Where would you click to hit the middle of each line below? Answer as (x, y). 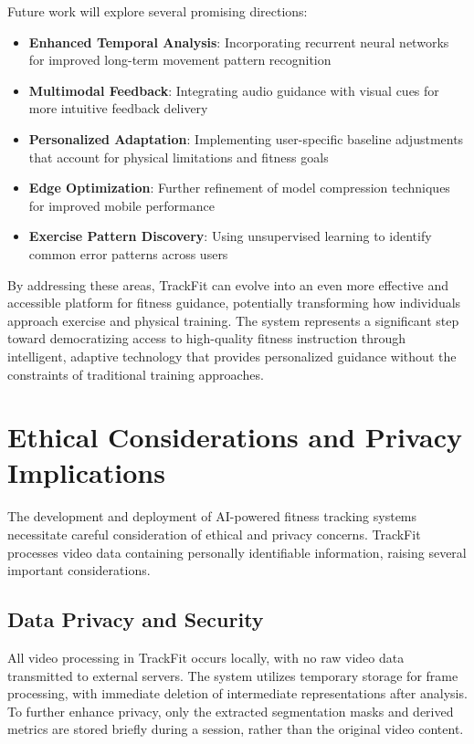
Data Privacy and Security (136, 619)
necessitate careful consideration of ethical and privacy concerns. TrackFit (214, 534)
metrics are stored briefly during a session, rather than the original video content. (236, 729)
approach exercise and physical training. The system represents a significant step (233, 320)
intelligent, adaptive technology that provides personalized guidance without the (232, 356)
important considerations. (79, 570)
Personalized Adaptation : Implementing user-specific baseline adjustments (246, 138)
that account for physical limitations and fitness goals (179, 157)
